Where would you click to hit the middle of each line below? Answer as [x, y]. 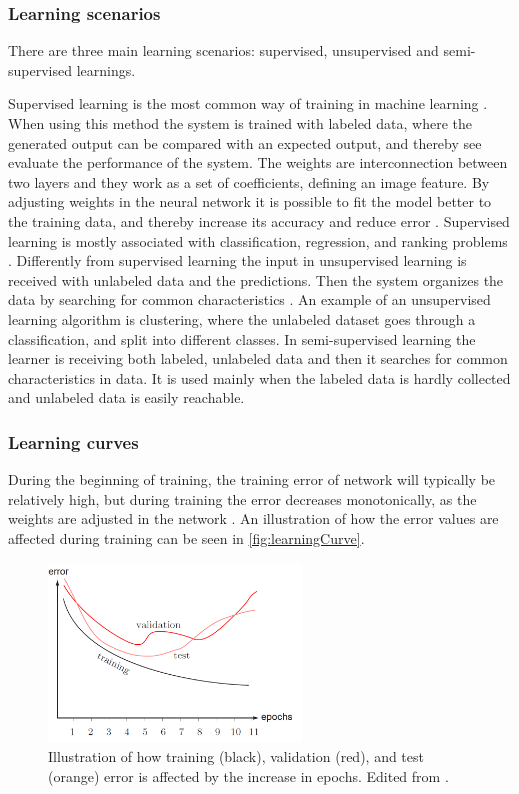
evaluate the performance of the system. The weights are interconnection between [258, 162]
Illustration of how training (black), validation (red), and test [236, 756]
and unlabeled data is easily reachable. [126, 397]
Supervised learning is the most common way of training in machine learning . [248, 103]
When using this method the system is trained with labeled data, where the [240, 123]
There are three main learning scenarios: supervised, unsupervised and [223, 50]
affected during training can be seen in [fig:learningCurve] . [186, 537]
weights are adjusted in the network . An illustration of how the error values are [253, 518]
